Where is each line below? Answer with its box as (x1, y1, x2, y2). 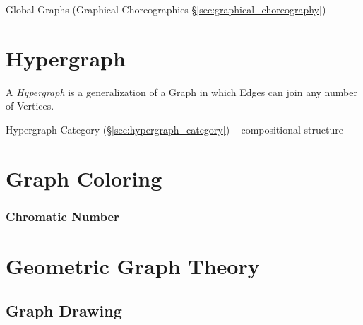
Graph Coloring (6, 163, 162, 192)
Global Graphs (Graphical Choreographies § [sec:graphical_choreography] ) (6, 2, 326, 16)
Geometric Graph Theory (6, 251, 260, 280)
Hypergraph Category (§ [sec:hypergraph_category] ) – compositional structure (6, 122, 343, 136)
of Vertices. (6, 98, 54, 113)
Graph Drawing (6, 300, 122, 321)
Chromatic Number (6, 207, 119, 225)
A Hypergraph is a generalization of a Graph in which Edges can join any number (6, 84, 357, 99)
